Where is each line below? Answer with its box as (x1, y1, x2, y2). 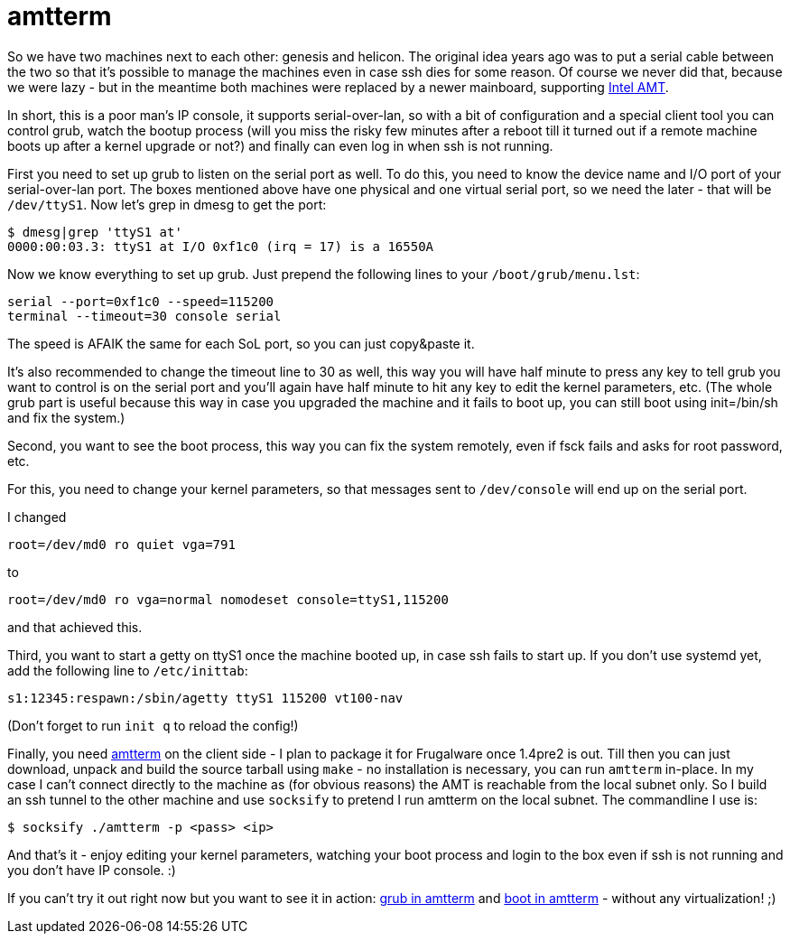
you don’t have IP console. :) (7, 862, 176, 878)
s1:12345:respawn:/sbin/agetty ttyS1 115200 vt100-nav (7, 690, 404, 705)
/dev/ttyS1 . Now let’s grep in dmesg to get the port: (7, 196, 327, 212)
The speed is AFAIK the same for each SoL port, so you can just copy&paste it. (7, 335, 475, 351)
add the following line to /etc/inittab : (7, 662, 248, 678)
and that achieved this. (7, 619, 143, 635)
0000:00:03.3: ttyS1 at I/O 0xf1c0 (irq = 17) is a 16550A (7, 238, 434, 254)
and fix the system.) (7, 409, 125, 425)
